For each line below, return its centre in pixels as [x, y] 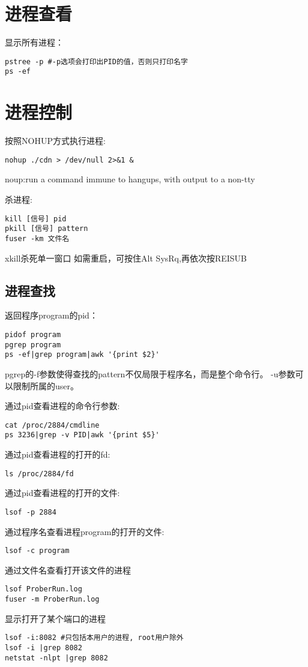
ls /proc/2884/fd [39, 474]
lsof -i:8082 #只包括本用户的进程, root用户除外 [94, 638]
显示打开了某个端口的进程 [55, 618]
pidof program [33, 334]
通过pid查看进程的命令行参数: [62, 406]
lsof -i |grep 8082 [44, 648]
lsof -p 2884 [31, 512]
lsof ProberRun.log [44, 589]
